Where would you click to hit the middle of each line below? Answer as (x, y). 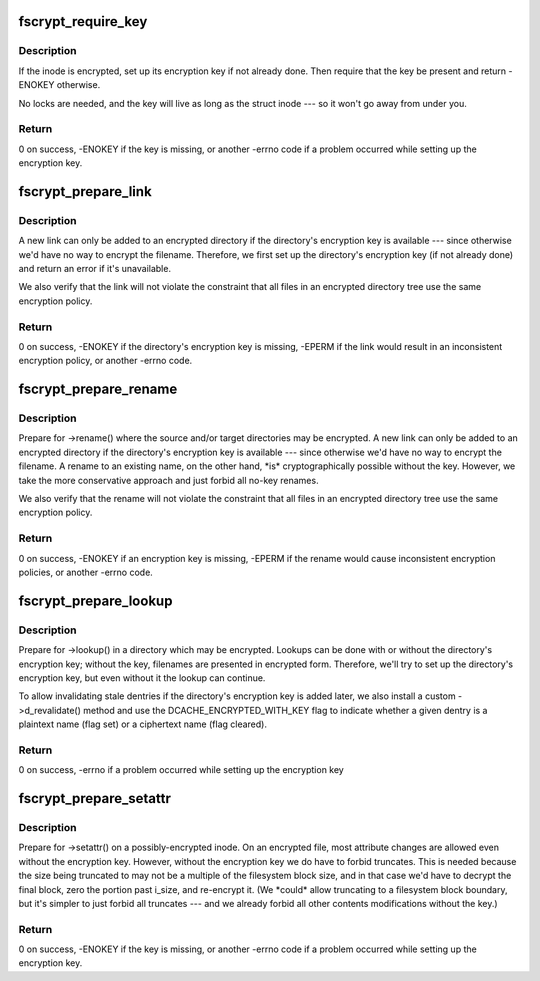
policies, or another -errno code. (86, 572)
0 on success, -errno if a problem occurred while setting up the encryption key (181, 770)
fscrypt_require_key (83, 21)
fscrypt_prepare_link (85, 191)
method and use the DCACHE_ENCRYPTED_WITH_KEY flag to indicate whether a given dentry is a (285, 710)
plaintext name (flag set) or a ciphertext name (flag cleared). (142, 724)
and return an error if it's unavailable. (95, 269)
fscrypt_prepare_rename (98, 389)
